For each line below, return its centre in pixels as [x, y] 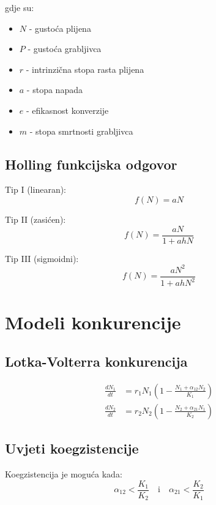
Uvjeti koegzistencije [72, 448]
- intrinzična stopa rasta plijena [85, 69]
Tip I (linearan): [36, 189]
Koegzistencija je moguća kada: [64, 473]
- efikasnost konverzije [67, 110]
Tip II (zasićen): [35, 219]
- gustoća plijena [60, 28]
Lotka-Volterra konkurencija [96, 361]
